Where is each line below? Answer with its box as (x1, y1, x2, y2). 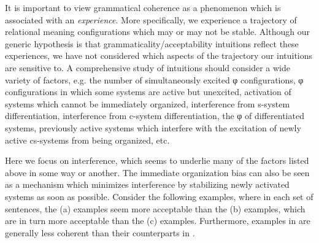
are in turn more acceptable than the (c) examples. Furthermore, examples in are (5, 214, 310, 227)
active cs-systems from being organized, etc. (5, 133, 170, 146)
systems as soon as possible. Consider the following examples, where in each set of (5, 190, 313, 202)
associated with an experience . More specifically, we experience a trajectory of (5, 13, 297, 26)
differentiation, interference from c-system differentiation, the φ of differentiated (5, 109, 304, 122)
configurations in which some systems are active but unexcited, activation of (5, 85, 291, 98)
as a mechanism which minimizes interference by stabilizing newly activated (5, 178, 290, 191)
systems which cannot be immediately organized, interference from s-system (5, 97, 290, 110)
